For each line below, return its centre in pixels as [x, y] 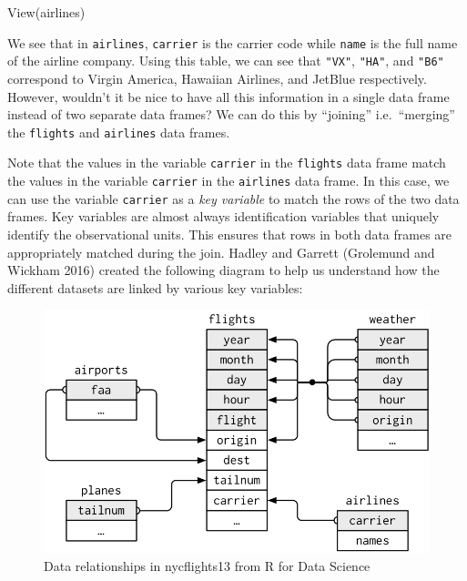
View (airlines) [46, 12]
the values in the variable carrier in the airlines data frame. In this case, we [228, 180]
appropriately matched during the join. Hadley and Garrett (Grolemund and [221, 252]
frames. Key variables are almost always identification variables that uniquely [223, 216]
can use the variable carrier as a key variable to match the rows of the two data [233, 198]
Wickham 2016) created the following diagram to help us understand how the [223, 270]
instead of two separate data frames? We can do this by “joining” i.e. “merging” [231, 114]
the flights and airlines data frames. [119, 132]
